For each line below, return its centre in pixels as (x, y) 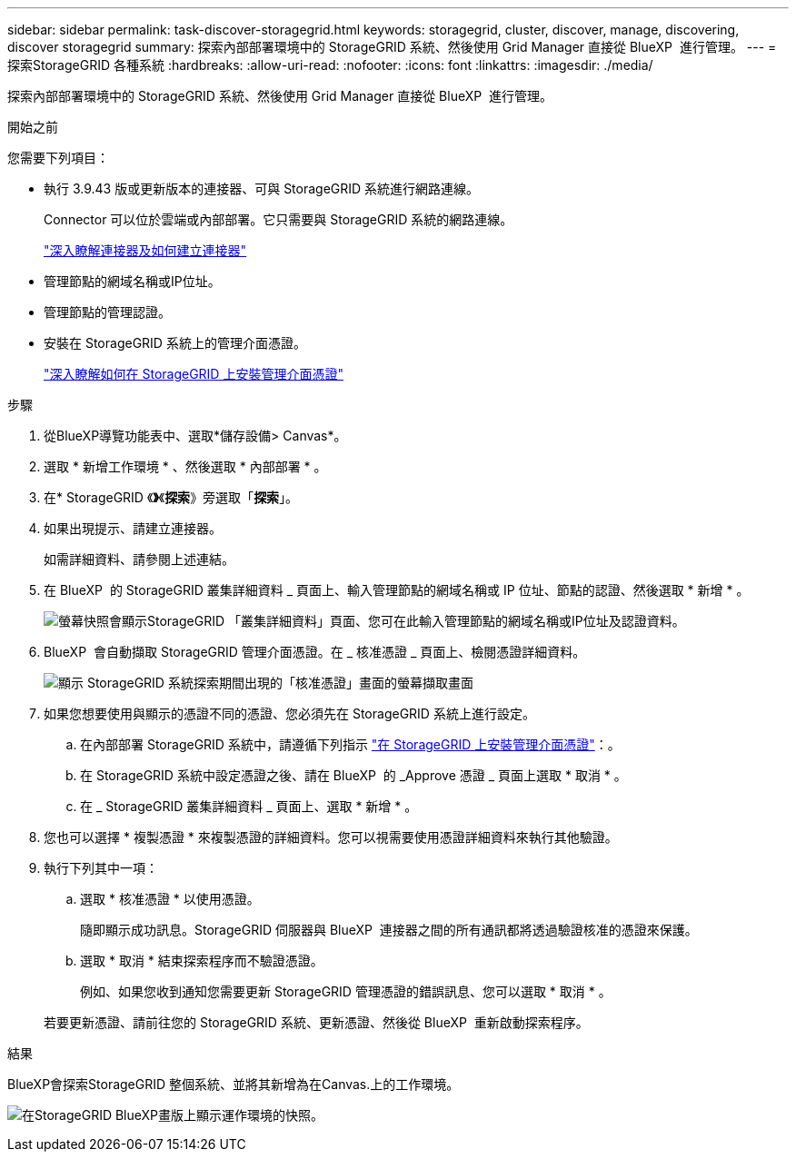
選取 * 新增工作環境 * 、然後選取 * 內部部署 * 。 (185, 466)
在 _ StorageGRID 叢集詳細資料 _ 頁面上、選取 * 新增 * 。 (249, 806)
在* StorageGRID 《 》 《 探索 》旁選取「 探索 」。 (171, 497)
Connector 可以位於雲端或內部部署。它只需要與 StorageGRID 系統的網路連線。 (279, 219)
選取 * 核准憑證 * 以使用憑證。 (170, 899)
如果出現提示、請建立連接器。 (133, 528)
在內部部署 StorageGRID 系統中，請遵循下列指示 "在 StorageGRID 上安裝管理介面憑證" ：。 (350, 744)
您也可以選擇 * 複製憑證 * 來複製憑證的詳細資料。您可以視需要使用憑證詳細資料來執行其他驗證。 (331, 837)
